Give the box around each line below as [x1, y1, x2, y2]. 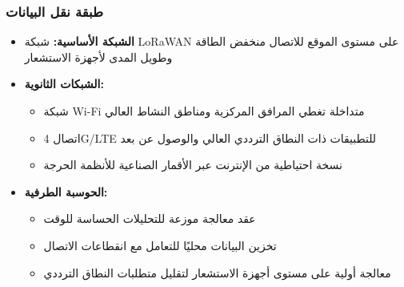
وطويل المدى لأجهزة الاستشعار [24, 48, 173, 65]
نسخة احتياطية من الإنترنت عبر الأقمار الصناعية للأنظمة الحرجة [43, 156, 343, 173]
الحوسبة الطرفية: [24, 183, 108, 200]
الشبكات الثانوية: [24, 75, 104, 92]
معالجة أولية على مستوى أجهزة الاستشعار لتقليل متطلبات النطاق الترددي [43, 264, 391, 281]
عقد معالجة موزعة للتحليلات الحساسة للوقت [43, 210, 256, 227]
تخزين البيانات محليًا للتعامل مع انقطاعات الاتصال [43, 236, 277, 253]
